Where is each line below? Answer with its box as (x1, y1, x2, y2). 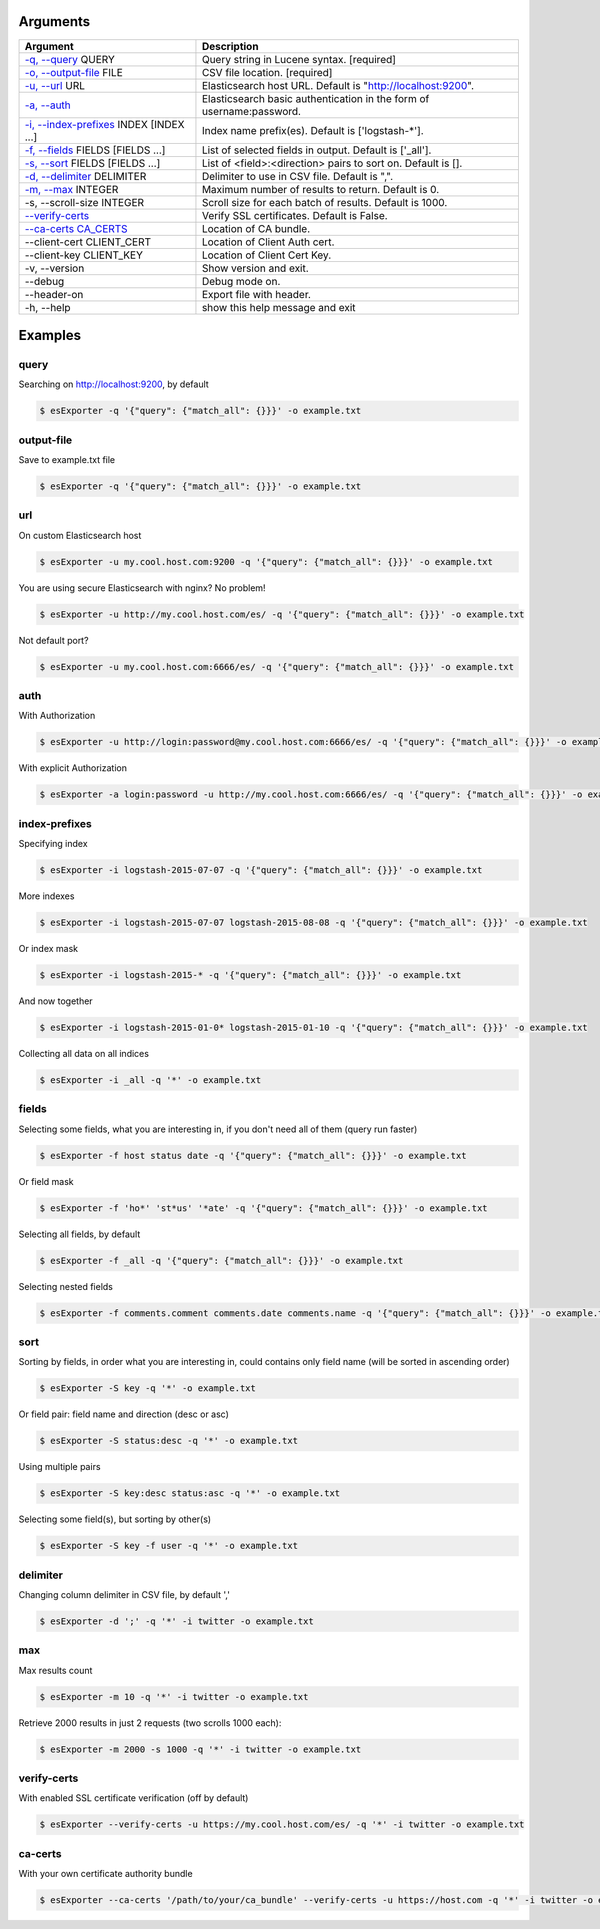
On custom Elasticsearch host (18, 529, 142, 541)
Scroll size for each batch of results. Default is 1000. (201, 195, 448, 209)
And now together (18, 995, 94, 1007)
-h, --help (24, 300, 71, 314)
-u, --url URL (24, 78, 85, 92)
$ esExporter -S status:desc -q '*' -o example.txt (39, 1435, 299, 1447)
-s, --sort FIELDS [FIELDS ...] (24, 156, 161, 170)
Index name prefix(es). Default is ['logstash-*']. (201, 123, 424, 137)
